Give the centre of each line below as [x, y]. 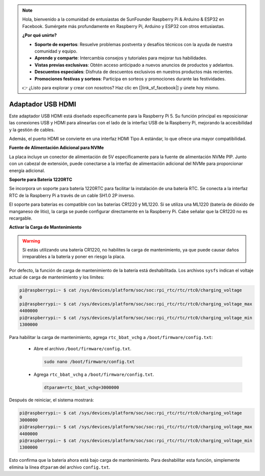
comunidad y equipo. [56, 51]
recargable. [21, 218]
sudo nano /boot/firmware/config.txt [89, 362]
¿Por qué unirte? [40, 35]
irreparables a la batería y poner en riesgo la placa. [74, 257]
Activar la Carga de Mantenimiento [45, 227]
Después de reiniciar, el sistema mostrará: [52, 400]
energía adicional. [27, 170]
